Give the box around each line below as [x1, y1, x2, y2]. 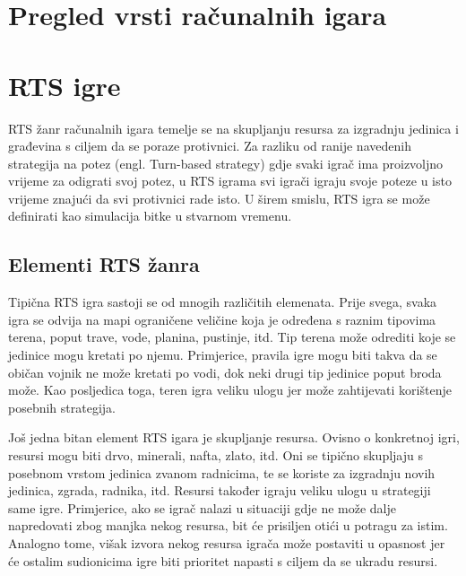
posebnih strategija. [8, 397, 116, 416]
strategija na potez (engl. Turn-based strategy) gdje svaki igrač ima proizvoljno [8, 153, 444, 172]
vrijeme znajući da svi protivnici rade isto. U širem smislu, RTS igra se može [8, 188, 430, 207]
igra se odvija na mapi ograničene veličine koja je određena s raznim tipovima [8, 310, 436, 328]
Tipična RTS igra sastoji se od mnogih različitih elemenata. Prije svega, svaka [8, 292, 437, 311]
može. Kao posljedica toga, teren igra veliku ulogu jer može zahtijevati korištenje [8, 380, 452, 399]
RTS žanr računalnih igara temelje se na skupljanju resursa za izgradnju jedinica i [8, 118, 459, 137]
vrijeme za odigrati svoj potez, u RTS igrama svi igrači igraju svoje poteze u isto [8, 171, 452, 190]
